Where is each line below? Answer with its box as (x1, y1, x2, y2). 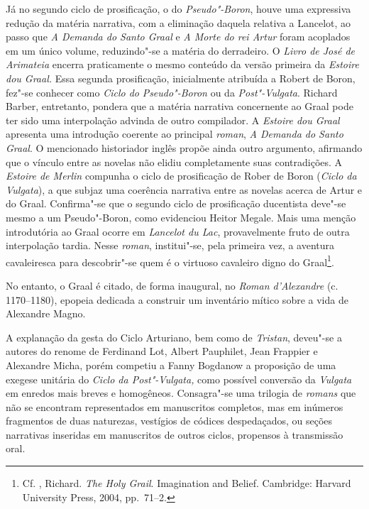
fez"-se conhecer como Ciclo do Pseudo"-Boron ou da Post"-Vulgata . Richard (6, 84, 338, 99)
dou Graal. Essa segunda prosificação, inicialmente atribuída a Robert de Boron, (6, 70, 356, 85)
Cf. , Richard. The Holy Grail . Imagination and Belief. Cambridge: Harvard (22, 476, 351, 491)
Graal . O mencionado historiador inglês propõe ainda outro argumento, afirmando (6, 140, 363, 155)
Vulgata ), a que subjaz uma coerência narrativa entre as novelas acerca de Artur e (6, 182, 363, 197)
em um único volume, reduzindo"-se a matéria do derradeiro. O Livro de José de (6, 43, 356, 58)
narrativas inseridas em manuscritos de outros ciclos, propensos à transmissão (6, 427, 343, 442)
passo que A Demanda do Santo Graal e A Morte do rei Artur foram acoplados (6, 29, 351, 44)
